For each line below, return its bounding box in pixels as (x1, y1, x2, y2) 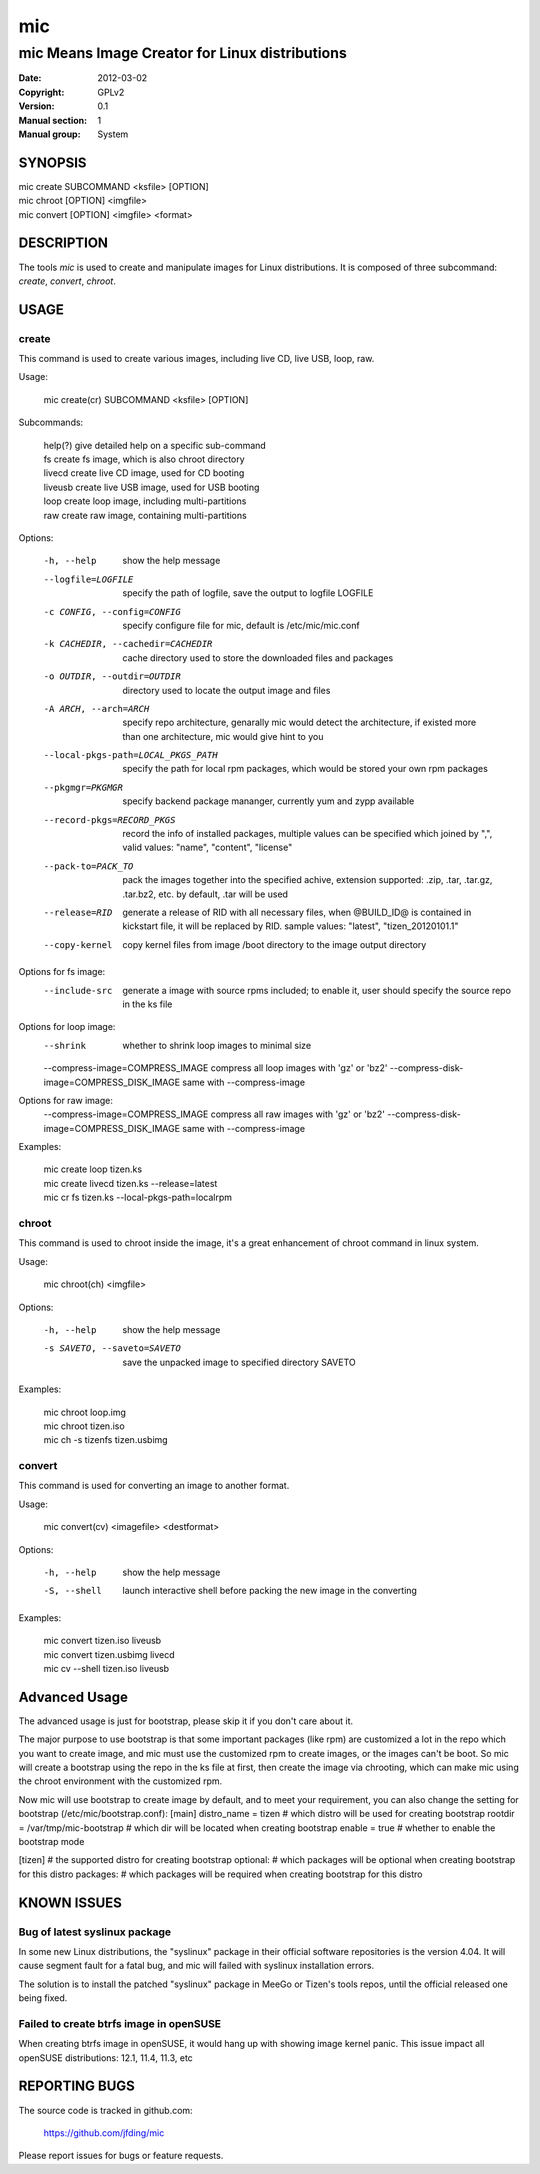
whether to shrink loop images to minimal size (122, 1039, 312, 1051)
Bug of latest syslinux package (18, 1925, 172, 1939)
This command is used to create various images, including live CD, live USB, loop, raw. (18, 353, 375, 365)
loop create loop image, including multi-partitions (43, 495, 247, 507)
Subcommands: (18, 416, 84, 429)
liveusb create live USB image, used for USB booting (43, 481, 260, 493)
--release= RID (43, 906, 113, 918)
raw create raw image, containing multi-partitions (43, 509, 247, 521)
